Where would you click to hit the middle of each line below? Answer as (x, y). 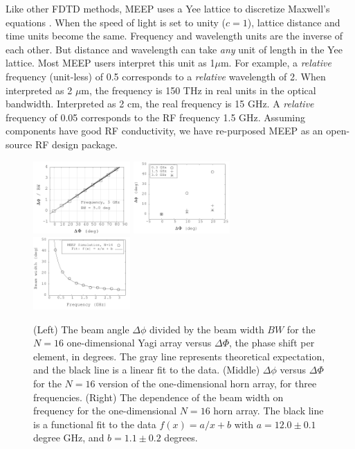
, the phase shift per (272, 343)
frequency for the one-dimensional (105, 411)
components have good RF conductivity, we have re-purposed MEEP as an (164, 131)
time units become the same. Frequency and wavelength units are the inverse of (174, 36)
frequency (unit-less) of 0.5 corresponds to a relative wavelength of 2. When (166, 76)
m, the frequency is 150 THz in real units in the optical (199, 90)
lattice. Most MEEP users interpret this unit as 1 (110, 63)
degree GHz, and (69, 438)
